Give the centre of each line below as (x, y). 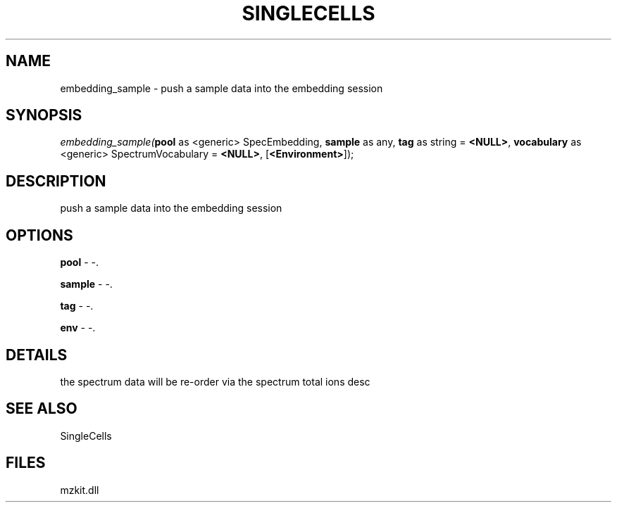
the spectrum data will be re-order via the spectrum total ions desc (215, 381)
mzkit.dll (80, 490)
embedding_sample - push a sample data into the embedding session (222, 88)
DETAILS (37, 355)
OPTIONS (39, 235)
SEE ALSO (42, 409)
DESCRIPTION (56, 181)
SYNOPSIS (44, 115)
